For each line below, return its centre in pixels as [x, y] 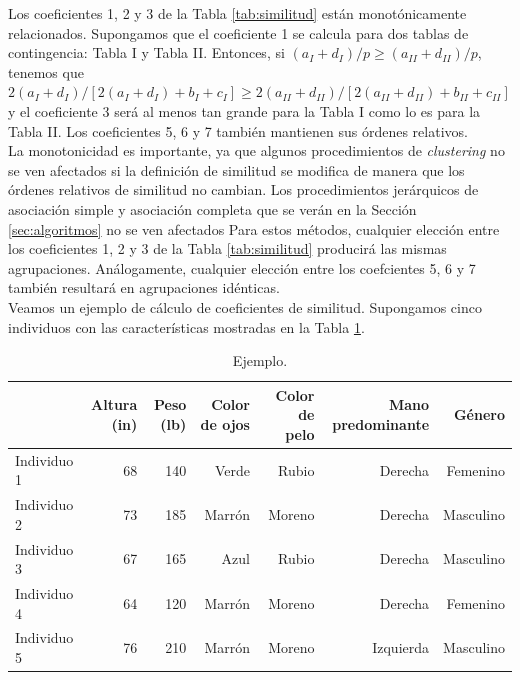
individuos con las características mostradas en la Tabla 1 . [186, 326]
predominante [381, 424]
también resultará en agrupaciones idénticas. [144, 287]
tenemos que [46, 71]
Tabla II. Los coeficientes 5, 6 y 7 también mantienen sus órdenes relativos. [238, 130]
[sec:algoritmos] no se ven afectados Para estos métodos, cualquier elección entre [254, 228]
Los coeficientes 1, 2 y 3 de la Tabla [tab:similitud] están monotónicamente [237, 13]
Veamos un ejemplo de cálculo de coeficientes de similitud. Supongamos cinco [245, 306]
